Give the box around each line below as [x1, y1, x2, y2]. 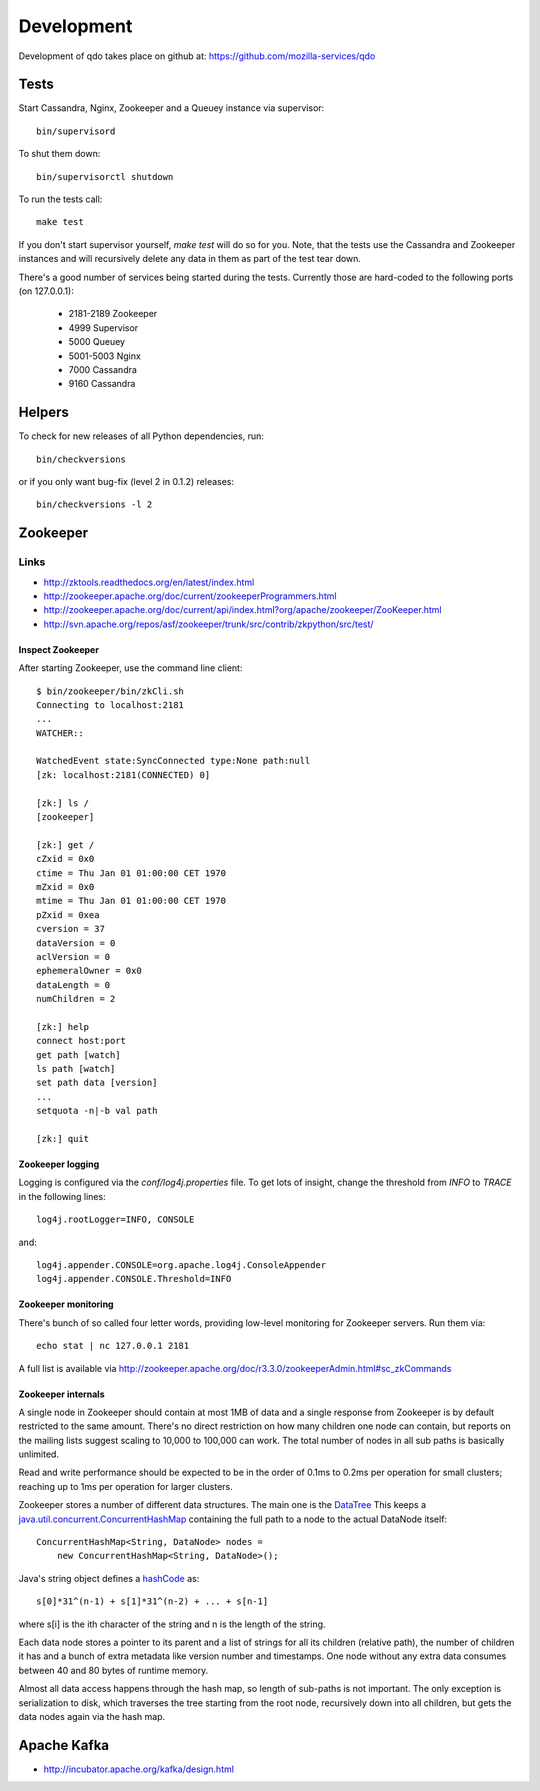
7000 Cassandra [68, 363, 137, 375]
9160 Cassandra [68, 378, 136, 390]
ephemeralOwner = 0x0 [36, 965, 142, 977]
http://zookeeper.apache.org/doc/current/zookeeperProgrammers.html [43, 590, 337, 602]
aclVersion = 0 [36, 951, 111, 962]
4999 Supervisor [68, 321, 139, 334]
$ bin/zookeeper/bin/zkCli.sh [36, 685, 185, 697]
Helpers [18, 404, 69, 421]
